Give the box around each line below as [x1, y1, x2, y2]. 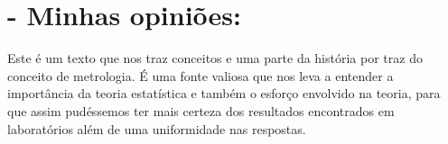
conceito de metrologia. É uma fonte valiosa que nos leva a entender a [7, 66, 394, 85]
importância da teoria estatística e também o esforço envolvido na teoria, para [7, 84, 441, 103]
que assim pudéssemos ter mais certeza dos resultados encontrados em [7, 101, 395, 120]
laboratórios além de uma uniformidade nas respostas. [7, 119, 306, 138]
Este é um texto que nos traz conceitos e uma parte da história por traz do [7, 49, 423, 67]
